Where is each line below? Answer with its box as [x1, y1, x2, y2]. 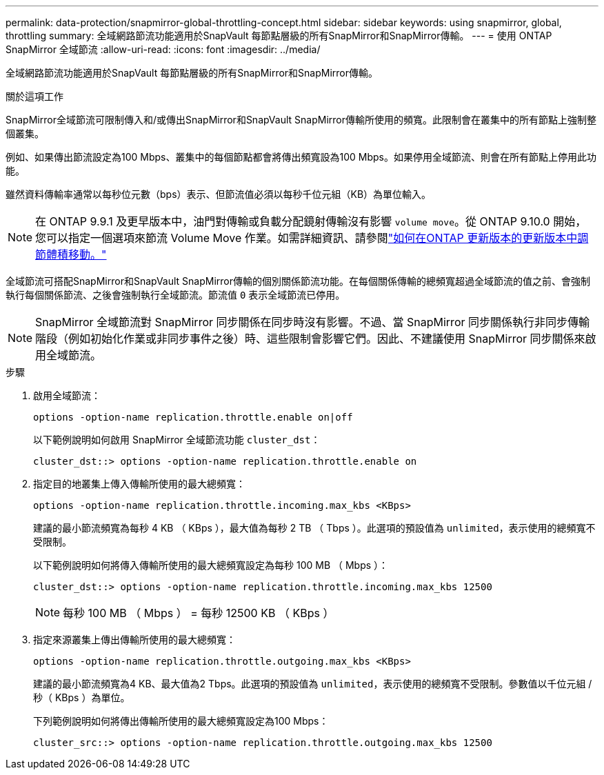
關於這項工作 [6, 90, 63, 102]
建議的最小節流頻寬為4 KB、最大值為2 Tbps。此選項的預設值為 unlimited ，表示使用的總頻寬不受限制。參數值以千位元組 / [33, 678, 592, 690]
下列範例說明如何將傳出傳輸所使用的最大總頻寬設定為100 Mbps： [33, 715, 329, 727]
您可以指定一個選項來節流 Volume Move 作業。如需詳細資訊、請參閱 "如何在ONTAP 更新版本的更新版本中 [35, 231, 578, 245]
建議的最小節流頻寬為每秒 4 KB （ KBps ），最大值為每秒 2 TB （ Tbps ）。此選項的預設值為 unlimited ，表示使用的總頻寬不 [33, 522, 596, 534]
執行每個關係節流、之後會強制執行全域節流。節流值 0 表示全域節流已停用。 [6, 289, 345, 301]
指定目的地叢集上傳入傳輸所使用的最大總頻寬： [33, 478, 245, 490]
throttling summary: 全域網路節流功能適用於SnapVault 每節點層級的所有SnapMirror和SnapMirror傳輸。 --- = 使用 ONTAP [6, 30, 552, 41]
